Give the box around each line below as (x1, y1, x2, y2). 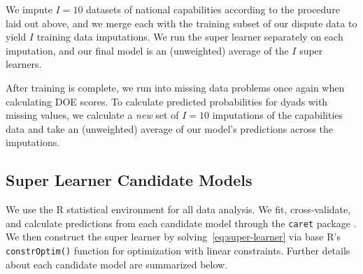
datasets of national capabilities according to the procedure (86, 2, 340, 16)
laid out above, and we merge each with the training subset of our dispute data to (6, 15, 357, 30)
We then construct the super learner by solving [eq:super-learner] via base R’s (6, 229, 341, 244)
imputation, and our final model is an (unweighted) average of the (6, 43, 289, 57)
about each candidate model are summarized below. (6, 257, 228, 271)
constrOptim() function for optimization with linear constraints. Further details (6, 243, 350, 257)
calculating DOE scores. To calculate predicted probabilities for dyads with (6, 94, 328, 108)
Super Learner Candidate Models (6, 169, 252, 191)
